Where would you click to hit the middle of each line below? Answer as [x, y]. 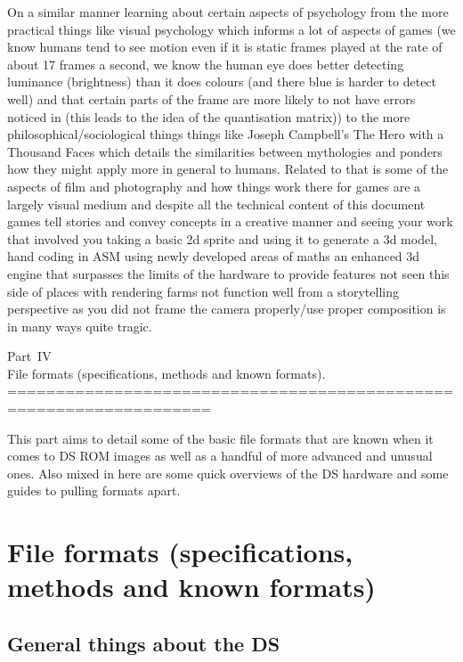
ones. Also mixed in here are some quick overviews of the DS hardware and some [228, 473]
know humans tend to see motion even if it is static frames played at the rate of [225, 47]
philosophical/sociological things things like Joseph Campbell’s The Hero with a [226, 134]
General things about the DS [144, 643]
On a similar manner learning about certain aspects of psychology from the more [228, 12]
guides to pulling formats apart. [94, 490]
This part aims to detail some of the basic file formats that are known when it [220, 438]
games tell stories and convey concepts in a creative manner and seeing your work [230, 221]
